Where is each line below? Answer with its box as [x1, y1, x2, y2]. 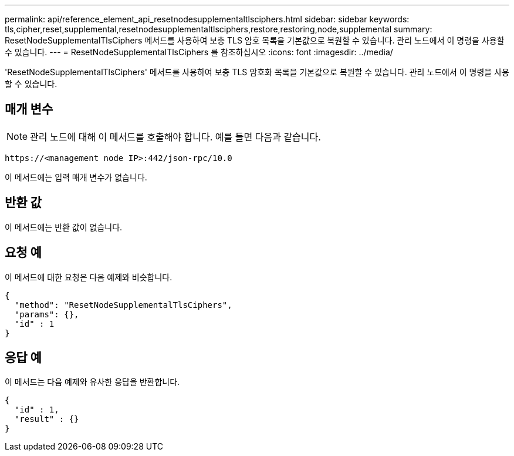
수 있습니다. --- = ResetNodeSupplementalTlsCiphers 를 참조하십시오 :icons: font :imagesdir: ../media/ [5, 47, 393, 57]
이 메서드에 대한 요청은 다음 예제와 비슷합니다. [5, 271, 173, 282]
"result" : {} [14, 414, 79, 424]
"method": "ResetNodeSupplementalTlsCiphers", [14, 300, 232, 310]
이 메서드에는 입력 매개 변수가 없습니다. [5, 172, 147, 182]
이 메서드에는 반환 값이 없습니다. [5, 222, 123, 232]
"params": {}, [14, 309, 79, 319]
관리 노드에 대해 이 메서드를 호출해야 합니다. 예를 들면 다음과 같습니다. [30, 130, 321, 143]
